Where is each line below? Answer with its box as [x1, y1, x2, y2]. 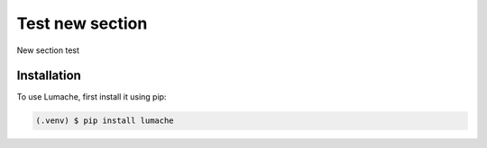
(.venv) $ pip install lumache [35, 116, 175, 126]
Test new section [16, 13, 148, 33]
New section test [16, 45, 80, 56]
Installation [16, 68, 81, 83]
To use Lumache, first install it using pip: [16, 91, 167, 102]
